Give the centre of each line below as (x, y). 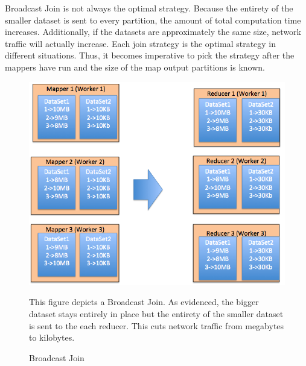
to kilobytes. (52, 337)
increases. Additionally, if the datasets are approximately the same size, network (153, 32)
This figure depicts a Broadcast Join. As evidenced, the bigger (144, 302)
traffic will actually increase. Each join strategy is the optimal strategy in (141, 43)
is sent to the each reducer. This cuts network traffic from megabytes (157, 325)
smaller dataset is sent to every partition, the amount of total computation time (153, 20)
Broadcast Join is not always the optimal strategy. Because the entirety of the (149, 8)
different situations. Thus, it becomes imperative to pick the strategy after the (150, 55)
